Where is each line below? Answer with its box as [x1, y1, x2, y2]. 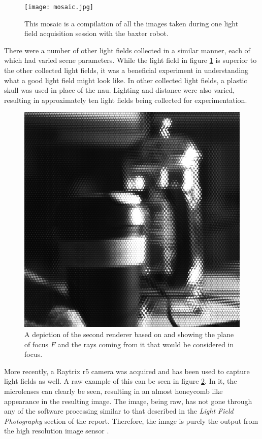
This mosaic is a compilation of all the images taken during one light [24, 18, 239, 28]
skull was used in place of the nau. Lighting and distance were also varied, [4, 85, 235, 95]
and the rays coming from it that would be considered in [57, 339, 234, 349]
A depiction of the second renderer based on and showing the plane [24, 329, 234, 339]
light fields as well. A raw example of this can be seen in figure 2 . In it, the [4, 376, 237, 386]
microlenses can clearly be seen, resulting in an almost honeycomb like [4, 385, 223, 396]
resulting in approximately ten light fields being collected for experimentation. [4, 94, 247, 105]
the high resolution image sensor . [4, 425, 109, 436]
